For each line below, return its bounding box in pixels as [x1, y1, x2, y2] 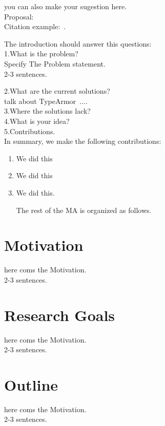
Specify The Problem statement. [4, 58, 106, 69]
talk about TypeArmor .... [4, 95, 88, 106]
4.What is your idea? [4, 115, 70, 126]
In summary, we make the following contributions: [4, 136, 161, 146]
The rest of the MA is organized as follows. [16, 204, 152, 215]
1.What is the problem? [4, 48, 78, 59]
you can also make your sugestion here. [4, 1, 127, 11]
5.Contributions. [4, 125, 55, 136]
